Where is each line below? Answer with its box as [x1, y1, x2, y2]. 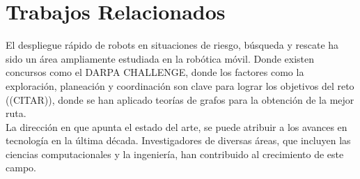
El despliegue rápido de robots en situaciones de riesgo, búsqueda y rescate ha [6, 38, 339, 52]
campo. [6, 160, 36, 175]
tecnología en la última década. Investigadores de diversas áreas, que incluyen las [6, 133, 351, 148]
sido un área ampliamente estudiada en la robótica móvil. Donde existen [6, 51, 315, 65]
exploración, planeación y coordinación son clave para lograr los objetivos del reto [6, 78, 354, 93]
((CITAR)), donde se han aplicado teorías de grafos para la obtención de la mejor [6, 92, 354, 107]
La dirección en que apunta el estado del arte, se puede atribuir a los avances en [6, 119, 347, 134]
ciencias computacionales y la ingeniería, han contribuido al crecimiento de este [6, 146, 344, 161]
